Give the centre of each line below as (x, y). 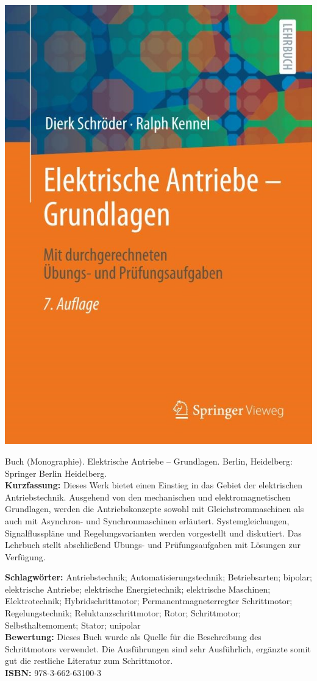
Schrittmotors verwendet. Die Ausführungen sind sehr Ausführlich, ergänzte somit (158, 648)
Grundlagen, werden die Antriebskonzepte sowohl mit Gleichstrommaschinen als (155, 509)
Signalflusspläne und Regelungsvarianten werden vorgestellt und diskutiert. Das (153, 533)
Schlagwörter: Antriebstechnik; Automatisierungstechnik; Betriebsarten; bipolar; (158, 577)
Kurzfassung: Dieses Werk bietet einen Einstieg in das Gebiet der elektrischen (154, 485)
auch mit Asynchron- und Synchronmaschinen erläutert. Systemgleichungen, (147, 520)
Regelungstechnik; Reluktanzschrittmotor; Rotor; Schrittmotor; (123, 613)
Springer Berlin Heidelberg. (56, 473)
